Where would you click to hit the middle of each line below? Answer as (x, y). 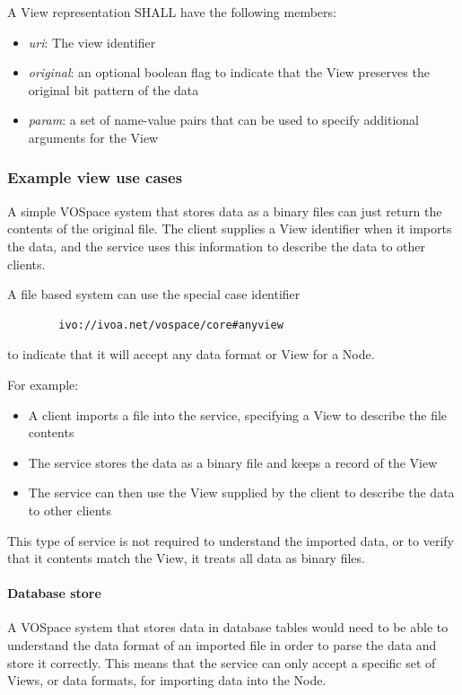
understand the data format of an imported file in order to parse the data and (222, 645)
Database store (54, 593)
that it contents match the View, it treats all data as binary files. (186, 558)
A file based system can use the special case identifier (154, 294)
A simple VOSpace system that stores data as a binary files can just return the (225, 211)
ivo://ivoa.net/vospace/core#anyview (171, 325)
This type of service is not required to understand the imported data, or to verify (231, 540)
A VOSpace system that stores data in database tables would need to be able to (228, 627)
